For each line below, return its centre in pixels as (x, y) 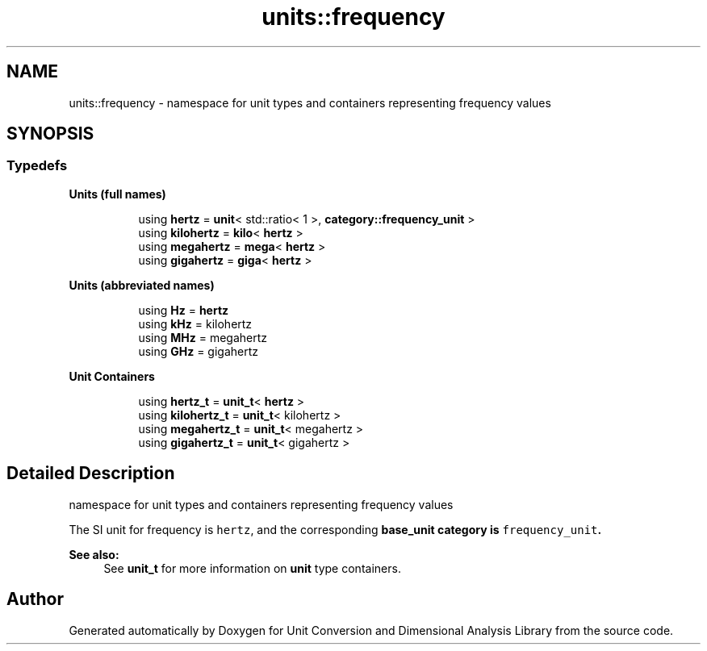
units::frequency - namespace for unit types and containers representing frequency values (310, 102)
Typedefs (37, 166)
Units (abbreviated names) (142, 285)
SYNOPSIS (50, 134)
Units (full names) (117, 194)
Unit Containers (112, 376)
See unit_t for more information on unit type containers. (252, 568)
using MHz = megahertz (203, 337)
